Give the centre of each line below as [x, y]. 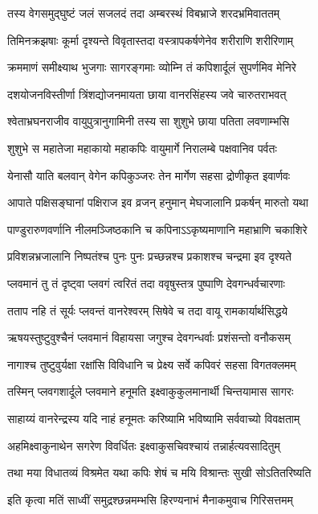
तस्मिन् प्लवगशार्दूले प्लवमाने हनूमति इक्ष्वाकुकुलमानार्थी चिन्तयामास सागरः [151, 391]
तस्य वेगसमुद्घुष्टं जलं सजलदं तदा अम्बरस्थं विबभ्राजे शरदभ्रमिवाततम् [144, 13]
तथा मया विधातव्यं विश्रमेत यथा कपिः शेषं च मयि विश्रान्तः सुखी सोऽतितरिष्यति [159, 473]
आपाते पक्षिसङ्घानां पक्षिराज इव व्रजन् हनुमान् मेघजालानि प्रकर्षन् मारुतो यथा [158, 202]
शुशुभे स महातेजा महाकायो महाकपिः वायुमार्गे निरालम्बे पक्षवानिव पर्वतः [142, 148]
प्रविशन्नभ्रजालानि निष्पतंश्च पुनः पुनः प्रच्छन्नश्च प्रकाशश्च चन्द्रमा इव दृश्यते [149, 256]
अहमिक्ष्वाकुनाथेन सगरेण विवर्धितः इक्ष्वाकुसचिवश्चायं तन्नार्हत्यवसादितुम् [144, 445]
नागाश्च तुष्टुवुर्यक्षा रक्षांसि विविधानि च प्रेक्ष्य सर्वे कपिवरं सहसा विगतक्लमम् [152, 364]
